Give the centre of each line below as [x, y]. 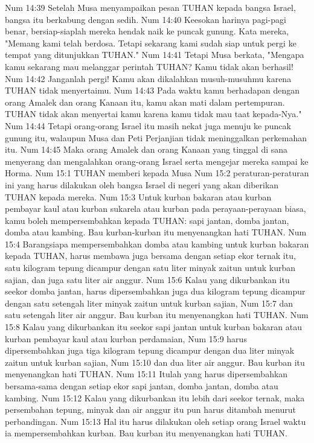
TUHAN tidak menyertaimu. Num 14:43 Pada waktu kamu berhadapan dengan [152, 90]
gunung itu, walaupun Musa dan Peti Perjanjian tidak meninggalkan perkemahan [156, 137]
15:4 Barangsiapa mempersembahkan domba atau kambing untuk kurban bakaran [157, 244]
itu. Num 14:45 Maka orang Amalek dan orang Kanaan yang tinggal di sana [146, 149]
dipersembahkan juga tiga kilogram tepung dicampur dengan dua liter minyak [150, 350]
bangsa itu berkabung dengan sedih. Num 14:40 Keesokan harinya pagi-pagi [146, 19]
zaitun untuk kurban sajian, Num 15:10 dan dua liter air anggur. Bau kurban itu [155, 362]
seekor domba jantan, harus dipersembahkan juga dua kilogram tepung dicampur [155, 291]
